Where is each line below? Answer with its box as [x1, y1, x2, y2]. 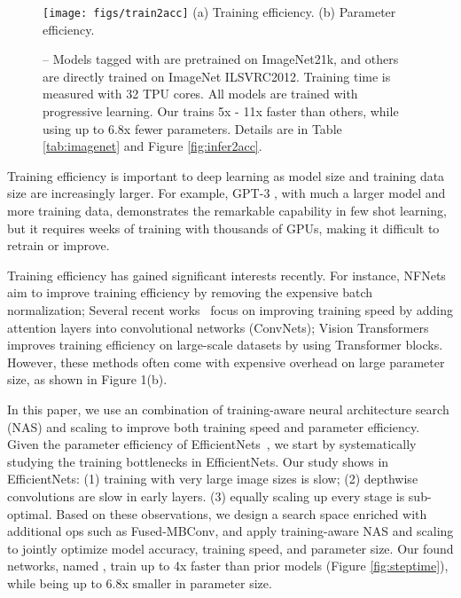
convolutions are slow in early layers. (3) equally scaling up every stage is [7, 486, 405, 505]
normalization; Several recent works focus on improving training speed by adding [7, 300, 453, 319]
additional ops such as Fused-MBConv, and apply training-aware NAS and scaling [7, 522, 454, 540]
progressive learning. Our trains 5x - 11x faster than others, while [43, 102, 399, 121]
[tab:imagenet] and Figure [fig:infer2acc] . [43, 137, 262, 155]
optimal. [7, 504, 52, 523]
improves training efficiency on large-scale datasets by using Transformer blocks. [7, 335, 443, 354]
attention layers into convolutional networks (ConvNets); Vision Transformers [7, 318, 429, 336]
